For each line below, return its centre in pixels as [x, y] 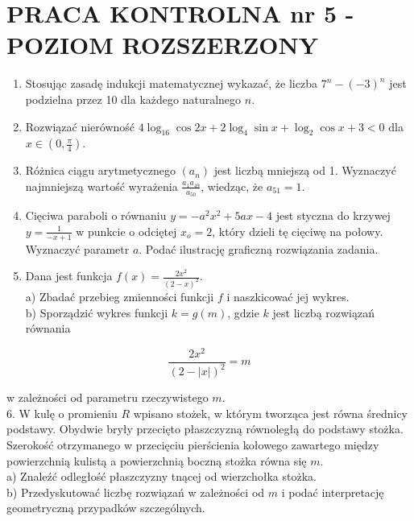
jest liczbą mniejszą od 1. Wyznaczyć [305, 170]
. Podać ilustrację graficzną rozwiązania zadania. [259, 248]
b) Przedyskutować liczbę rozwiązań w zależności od [136, 492]
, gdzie [243, 312]
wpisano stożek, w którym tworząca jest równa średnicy [271, 413]
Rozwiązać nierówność [80, 126]
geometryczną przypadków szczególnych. [106, 508]
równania [48, 328]
